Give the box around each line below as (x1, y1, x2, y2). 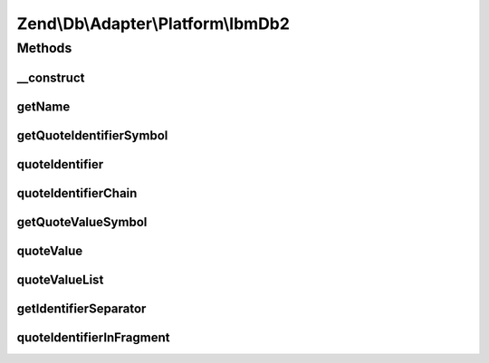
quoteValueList (16, 272, 104, 287)
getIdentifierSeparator (16, 301, 147, 316)
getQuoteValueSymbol (16, 214, 148, 230)
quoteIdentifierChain (16, 186, 138, 201)
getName (16, 99, 71, 114)
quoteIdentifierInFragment (16, 330, 170, 345)
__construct (16, 70, 85, 85)
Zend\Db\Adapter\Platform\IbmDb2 (16, 14, 290, 33)
